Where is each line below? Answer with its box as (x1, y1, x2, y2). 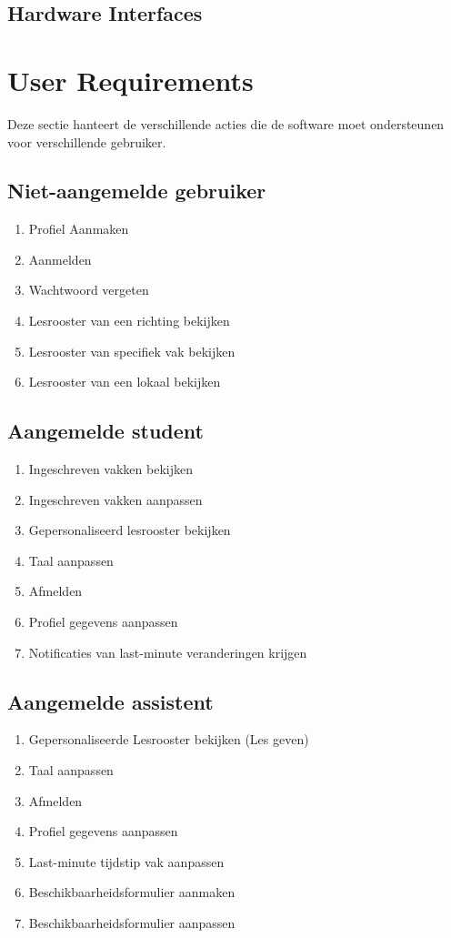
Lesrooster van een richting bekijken (28, 311, 230, 330)
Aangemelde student (7, 417, 204, 445)
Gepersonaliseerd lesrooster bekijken (28, 520, 231, 540)
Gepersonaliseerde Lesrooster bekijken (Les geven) (28, 730, 309, 749)
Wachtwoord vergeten (28, 280, 149, 299)
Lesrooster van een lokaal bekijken (28, 372, 221, 391)
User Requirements (7, 61, 254, 98)
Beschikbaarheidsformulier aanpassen (28, 913, 236, 932)
